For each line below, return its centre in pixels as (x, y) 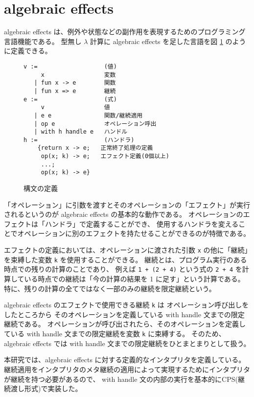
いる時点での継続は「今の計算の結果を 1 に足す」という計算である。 (134, 279)
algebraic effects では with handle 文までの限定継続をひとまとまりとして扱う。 (127, 343)
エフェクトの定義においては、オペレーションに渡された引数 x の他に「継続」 (126, 250)
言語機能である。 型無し (43, 41)
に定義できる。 (28, 51)
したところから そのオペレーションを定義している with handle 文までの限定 (124, 314)
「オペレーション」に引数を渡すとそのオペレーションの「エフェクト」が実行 (127, 204)
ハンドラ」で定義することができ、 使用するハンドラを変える (142, 223)
